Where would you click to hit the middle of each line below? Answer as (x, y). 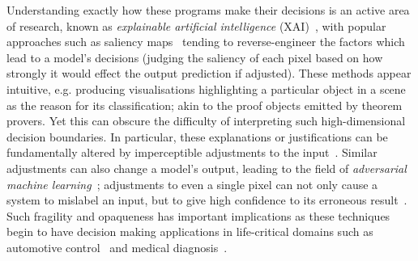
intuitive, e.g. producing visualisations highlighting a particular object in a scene (206, 88)
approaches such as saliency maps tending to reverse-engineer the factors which (206, 42)
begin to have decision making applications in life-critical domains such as (190, 232)
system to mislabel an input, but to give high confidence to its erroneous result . (207, 200)
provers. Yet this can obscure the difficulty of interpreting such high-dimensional (206, 121)
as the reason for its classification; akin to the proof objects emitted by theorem (205, 105)
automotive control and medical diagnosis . (117, 247)
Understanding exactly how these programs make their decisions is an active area (208, 10)
